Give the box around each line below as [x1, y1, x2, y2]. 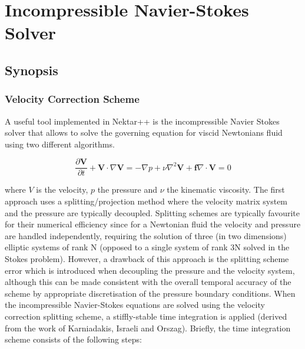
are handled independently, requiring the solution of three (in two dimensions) [5, 229, 287, 241]
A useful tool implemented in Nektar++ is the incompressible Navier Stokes [5, 115, 280, 127]
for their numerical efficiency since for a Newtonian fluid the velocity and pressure [5, 218, 301, 230]
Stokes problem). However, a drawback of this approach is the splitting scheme [5, 252, 289, 264]
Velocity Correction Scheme [5, 92, 140, 106]
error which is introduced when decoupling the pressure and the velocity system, [5, 264, 295, 276]
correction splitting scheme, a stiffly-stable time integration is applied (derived [5, 310, 287, 322]
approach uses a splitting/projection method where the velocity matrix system [5, 195, 288, 207]
